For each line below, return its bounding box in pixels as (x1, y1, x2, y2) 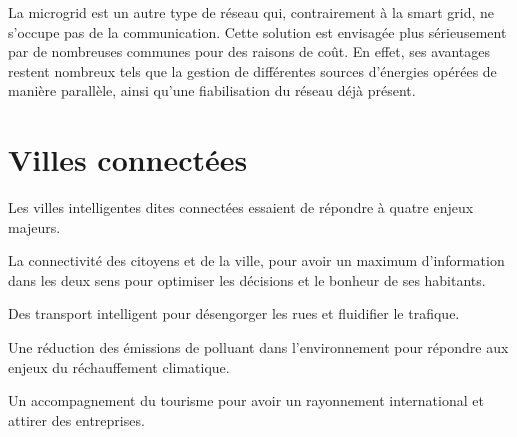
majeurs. (8, 216, 61, 237)
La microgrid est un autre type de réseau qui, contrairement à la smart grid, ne (8, 2, 495, 22)
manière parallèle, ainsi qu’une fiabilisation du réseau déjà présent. (8, 80, 416, 101)
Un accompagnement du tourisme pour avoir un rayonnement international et (8, 390, 484, 411)
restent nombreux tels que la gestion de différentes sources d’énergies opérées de (8, 60, 497, 81)
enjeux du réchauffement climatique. (8, 356, 230, 377)
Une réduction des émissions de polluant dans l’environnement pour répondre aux (8, 337, 509, 358)
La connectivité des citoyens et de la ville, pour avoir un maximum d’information (8, 250, 505, 271)
